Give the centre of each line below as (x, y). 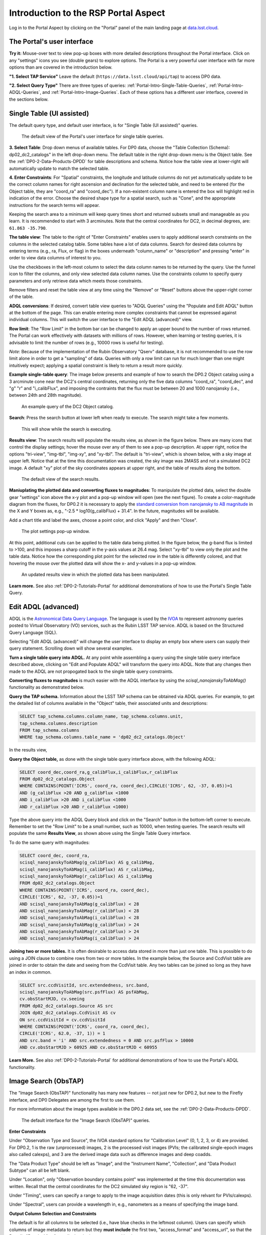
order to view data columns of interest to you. (55, 258)
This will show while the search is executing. (66, 429)
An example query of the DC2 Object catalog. (68, 406)
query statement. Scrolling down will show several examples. (71, 648)
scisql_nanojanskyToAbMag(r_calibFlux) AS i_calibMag (86, 876)
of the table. (21, 297)
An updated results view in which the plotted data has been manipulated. (95, 575)
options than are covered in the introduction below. (61, 67)
